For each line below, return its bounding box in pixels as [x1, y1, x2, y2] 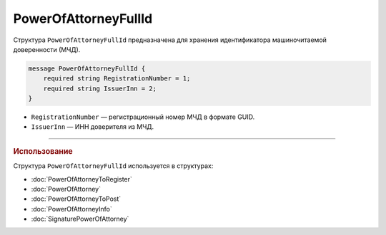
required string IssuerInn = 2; [43, 84, 157, 93]
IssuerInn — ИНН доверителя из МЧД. [31, 122, 154, 131]
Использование [13, 146, 73, 156]
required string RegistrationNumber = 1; [43, 75, 191, 83]
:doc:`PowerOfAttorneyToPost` [31, 194, 122, 203]
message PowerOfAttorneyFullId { [28, 64, 146, 73]
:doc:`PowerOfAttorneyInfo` [31, 204, 112, 213]
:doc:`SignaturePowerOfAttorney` [31, 214, 129, 224]
